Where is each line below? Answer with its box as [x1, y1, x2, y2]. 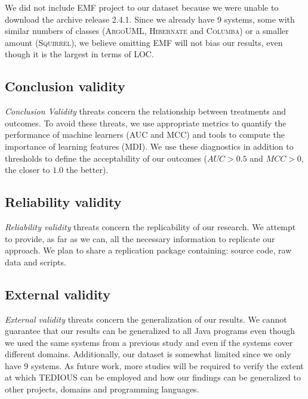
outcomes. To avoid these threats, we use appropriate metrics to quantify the [5, 116, 287, 129]
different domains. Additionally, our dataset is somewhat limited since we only [5, 348, 291, 360]
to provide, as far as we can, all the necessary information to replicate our [5, 232, 275, 245]
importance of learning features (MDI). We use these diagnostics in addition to [5, 140, 294, 152]
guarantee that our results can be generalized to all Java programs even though [5, 324, 295, 337]
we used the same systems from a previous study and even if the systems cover [5, 336, 293, 348]
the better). [66, 163, 109, 176]
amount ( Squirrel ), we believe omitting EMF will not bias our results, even [5, 36, 283, 48]
